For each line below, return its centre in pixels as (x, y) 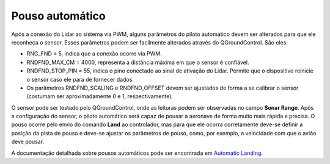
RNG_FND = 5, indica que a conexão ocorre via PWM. (94, 54)
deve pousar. (28, 142)
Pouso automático (59, 16)
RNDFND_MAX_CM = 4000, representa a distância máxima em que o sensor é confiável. (138, 62)
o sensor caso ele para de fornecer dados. (80, 79)
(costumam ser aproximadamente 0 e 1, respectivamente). (100, 96)
